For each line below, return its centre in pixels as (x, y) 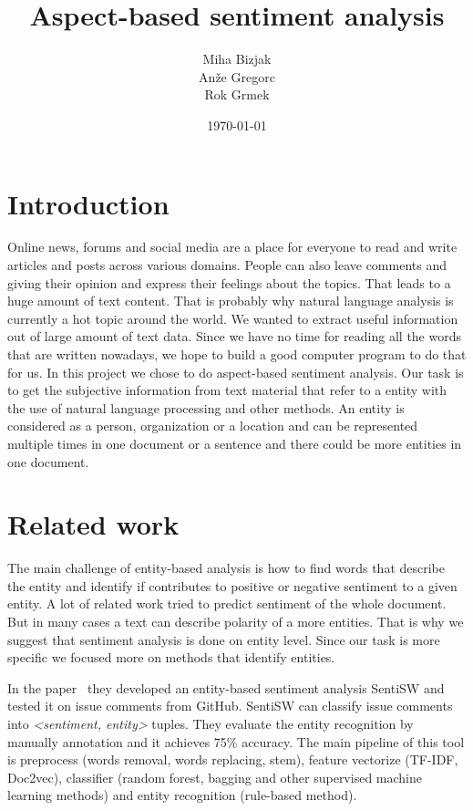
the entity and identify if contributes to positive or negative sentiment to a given (232, 585)
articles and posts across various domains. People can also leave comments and (227, 265)
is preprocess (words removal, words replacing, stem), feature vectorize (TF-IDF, (233, 759)
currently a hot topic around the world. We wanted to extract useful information (233, 318)
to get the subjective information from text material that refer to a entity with (227, 390)
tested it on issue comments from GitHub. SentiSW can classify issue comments (230, 706)
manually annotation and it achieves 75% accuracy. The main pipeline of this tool (236, 741)
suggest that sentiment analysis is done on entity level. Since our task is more (224, 639)
